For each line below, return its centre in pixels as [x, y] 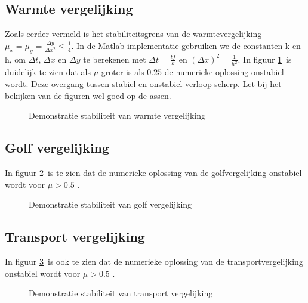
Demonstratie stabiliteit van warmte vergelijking [117, 115]
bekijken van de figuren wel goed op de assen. [88, 95]
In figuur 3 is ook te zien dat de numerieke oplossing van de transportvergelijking [154, 262]
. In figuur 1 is [265, 59]
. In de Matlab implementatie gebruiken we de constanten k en [186, 45]
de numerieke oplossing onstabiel [224, 72]
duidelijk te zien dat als [48, 72]
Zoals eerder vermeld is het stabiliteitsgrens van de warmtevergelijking [133, 34]
